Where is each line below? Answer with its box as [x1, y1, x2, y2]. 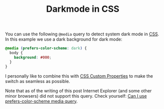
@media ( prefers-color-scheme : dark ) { [5, 46, 87, 51]
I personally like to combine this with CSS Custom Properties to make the [5, 73, 154, 79]
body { [9, 51, 23, 55]
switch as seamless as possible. [5, 78, 70, 84]
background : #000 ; [14, 55, 52, 60]
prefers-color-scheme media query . [5, 98, 78, 104]
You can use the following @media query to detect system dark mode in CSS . [5, 31, 159, 37]
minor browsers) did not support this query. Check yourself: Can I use [5, 93, 147, 99]
